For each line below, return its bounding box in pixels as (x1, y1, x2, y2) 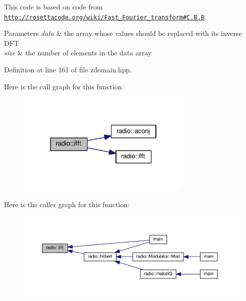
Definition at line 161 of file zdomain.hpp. (4, 64, 132, 75)
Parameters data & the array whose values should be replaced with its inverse (4, 28, 242, 38)
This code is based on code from (4, 1, 103, 11)
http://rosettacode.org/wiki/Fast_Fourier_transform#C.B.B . (4, 11, 206, 21)
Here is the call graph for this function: (4, 81, 124, 91)
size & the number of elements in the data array (4, 47, 151, 58)
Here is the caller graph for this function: (4, 199, 130, 210)
